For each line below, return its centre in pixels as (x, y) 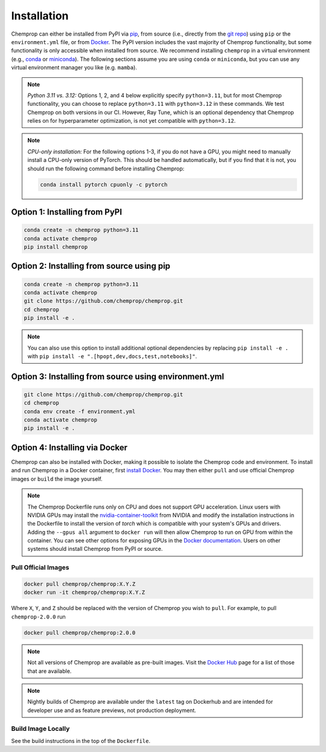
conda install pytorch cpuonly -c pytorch (104, 185)
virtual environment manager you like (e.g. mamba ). (74, 68)
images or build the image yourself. (57, 479)
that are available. (50, 671)
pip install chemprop (56, 247)
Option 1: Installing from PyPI (67, 212)
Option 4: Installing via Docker (69, 447)
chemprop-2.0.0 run (38, 617)
